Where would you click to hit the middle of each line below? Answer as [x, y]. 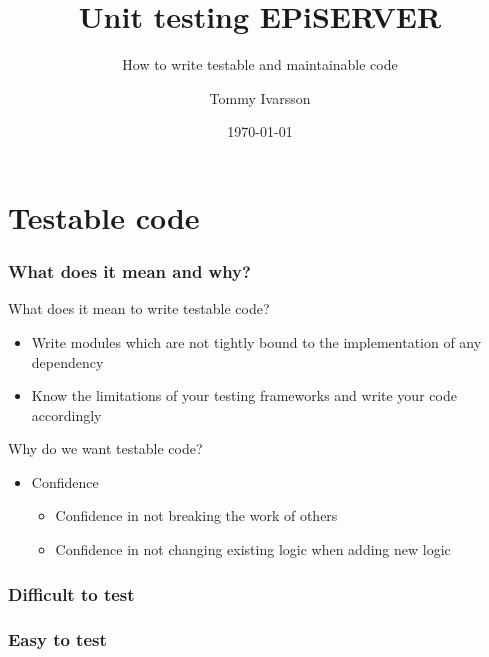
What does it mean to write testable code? [139, 308]
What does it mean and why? [129, 271]
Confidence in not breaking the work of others [196, 515]
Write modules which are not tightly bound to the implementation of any [256, 341]
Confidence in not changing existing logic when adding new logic [253, 549]
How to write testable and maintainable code [260, 64]
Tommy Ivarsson [260, 97]
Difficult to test [71, 593]
